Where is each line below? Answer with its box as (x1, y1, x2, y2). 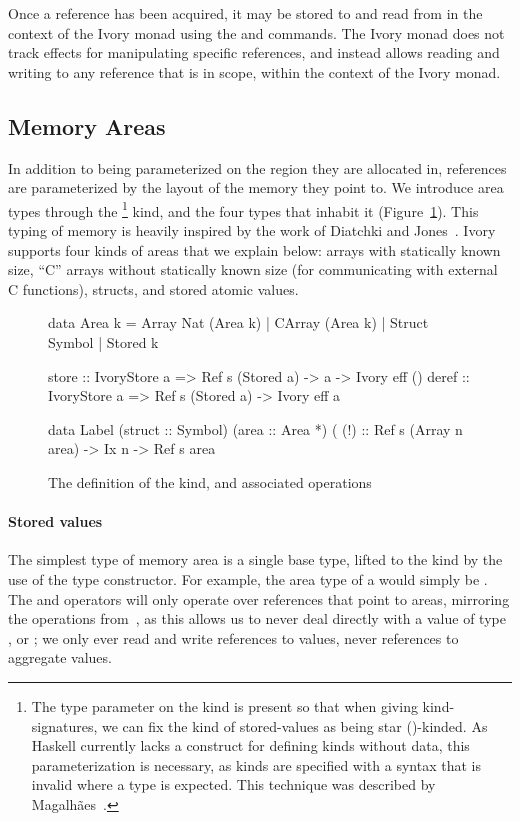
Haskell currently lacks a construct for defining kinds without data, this (31, 735, 470, 756)
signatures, (31, 715, 98, 736)
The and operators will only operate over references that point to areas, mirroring (8, 588, 510, 609)
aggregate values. (8, 647, 112, 668)
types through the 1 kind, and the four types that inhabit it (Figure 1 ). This (8, 197, 479, 221)
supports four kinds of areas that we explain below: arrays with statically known (8, 239, 501, 260)
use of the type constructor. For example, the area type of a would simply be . (8, 568, 488, 589)
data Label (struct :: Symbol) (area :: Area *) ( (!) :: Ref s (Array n (48, 418, 463, 439)
